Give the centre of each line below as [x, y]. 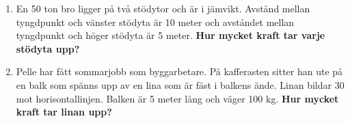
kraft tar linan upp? [64, 112]
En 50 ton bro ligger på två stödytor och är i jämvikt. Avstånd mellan [163, 8]
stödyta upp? [48, 48]
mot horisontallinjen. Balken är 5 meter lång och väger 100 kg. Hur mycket [177, 98]
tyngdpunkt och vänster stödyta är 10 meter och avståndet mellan [155, 22]
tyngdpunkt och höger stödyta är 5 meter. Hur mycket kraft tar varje [171, 35]
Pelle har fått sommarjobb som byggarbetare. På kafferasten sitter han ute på [179, 71]
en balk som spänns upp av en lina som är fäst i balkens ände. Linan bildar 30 [180, 84]
